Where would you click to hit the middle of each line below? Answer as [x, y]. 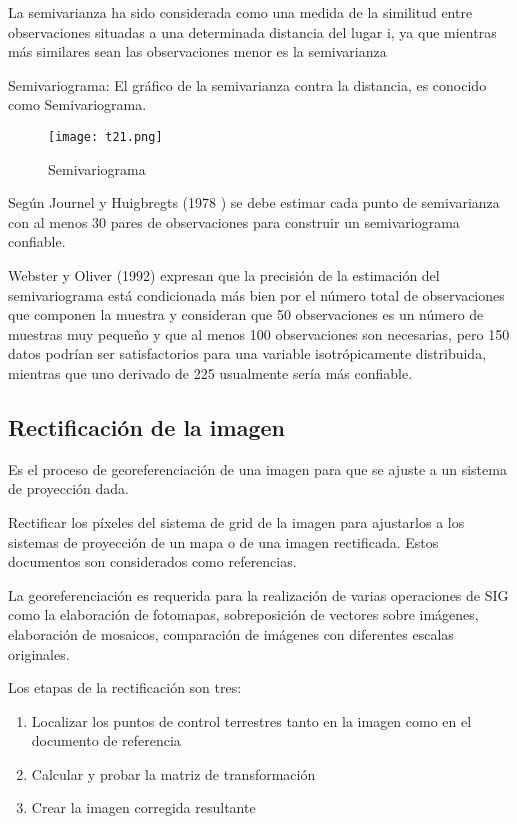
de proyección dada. [68, 488]
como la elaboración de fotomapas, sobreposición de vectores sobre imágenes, [243, 614]
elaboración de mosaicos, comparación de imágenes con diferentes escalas [231, 633]
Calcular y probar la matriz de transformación [173, 773]
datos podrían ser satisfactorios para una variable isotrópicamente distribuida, [247, 353]
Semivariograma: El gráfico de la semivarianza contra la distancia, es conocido [247, 84]
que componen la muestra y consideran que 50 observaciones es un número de [246, 314]
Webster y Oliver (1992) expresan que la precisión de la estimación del [224, 275]
